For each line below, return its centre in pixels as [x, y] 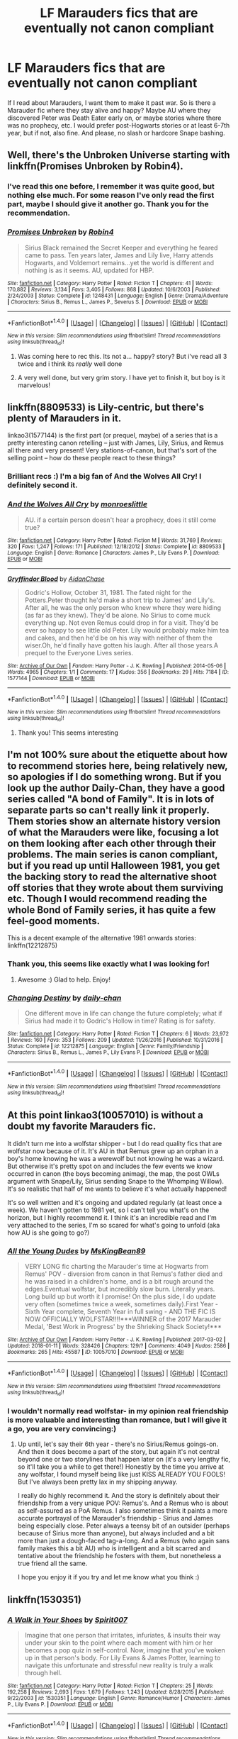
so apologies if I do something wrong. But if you [114, 777]
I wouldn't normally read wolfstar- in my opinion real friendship [118, 1411]
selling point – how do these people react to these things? [91, 458]
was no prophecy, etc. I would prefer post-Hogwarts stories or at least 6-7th [119, 125]
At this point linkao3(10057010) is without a [105, 1115]
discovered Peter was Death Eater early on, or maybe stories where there [114, 118]
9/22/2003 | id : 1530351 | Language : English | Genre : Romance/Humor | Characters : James [119, 1699]
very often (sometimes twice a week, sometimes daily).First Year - [121, 1304]
